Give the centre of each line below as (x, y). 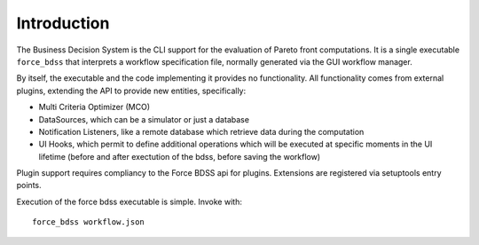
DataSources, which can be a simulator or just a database (144, 119)
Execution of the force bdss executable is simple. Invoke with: (130, 202)
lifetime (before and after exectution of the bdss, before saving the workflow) (180, 156)
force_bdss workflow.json (89, 222)
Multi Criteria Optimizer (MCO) (94, 107)
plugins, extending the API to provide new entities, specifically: (131, 91)
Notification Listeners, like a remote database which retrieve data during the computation (201, 131)
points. (29, 186)
